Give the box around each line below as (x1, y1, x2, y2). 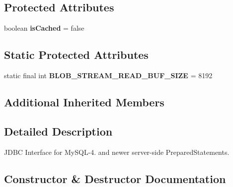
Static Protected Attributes (4, 47, 149, 62)
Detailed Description (4, 123, 113, 139)
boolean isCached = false (4, 23, 84, 33)
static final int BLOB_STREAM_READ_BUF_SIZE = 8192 (4, 70, 213, 80)
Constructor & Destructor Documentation (4, 171, 226, 186)
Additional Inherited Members (4, 94, 164, 109)
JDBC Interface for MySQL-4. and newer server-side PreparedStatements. (4, 146, 230, 157)
